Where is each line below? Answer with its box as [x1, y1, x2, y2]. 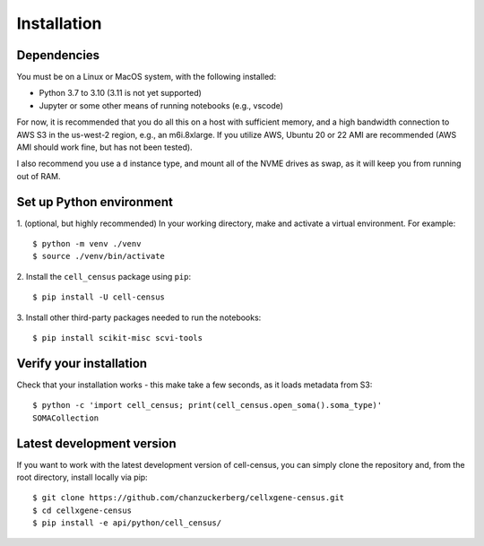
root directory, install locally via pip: [16, 472, 148, 483]
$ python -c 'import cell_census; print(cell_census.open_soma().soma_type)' [32, 400, 383, 411]
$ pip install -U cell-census [32, 292, 166, 302]
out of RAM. [16, 170, 62, 181]
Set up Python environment [16, 194, 174, 210]
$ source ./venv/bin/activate [32, 251, 166, 262]
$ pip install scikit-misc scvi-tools [32, 333, 203, 343]
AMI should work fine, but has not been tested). [16, 142, 193, 152]
